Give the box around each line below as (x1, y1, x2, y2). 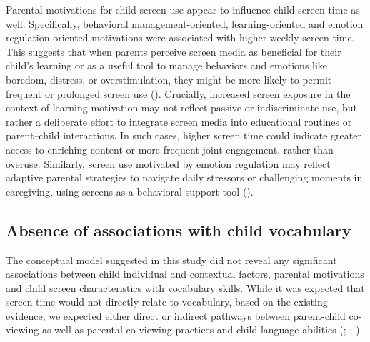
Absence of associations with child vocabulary (6, 218, 351, 241)
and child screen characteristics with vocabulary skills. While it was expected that (6, 280, 365, 295)
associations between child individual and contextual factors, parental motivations (6, 266, 364, 281)
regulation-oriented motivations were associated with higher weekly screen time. (6, 30, 355, 45)
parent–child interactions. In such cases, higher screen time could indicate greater (6, 128, 361, 143)
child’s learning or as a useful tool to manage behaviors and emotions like (6, 58, 328, 73)
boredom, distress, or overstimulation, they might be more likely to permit (6, 71, 332, 86)
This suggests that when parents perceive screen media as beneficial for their (6, 44, 341, 59)
